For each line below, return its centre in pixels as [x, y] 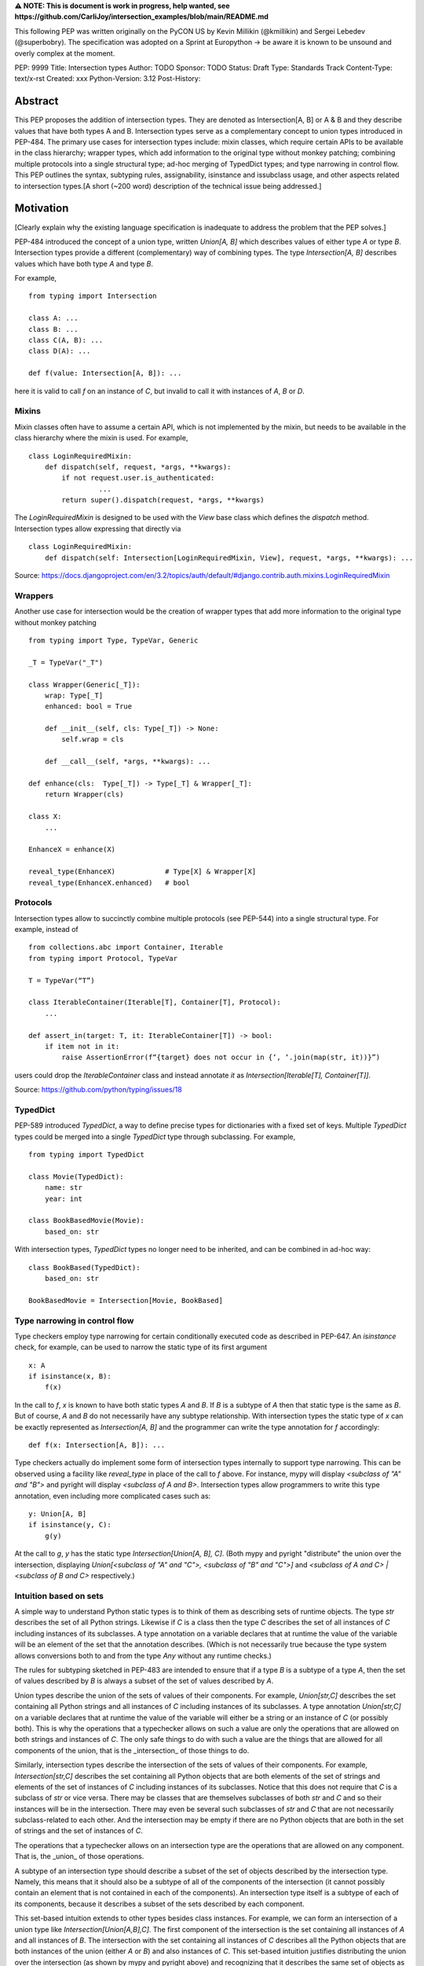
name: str [63, 1188]
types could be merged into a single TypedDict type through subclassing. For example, [155, 1136]
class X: [45, 817]
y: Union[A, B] [58, 1513]
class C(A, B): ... [66, 341]
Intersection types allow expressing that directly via [98, 528]
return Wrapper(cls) [84, 795]
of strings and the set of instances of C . [79, 1831]
